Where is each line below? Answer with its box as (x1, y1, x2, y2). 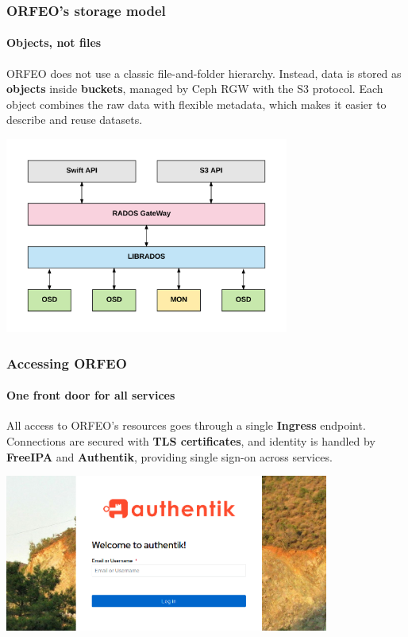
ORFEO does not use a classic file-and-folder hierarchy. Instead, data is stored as (6, 64, 402, 81)
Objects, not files (6, 34, 102, 51)
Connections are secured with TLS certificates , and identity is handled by (6, 433, 375, 450)
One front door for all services (6, 387, 175, 403)
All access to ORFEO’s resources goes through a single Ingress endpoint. (6, 417, 366, 434)
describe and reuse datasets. (6, 111, 143, 128)
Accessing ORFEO (6, 353, 127, 373)
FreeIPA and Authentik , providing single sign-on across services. (6, 448, 333, 465)
